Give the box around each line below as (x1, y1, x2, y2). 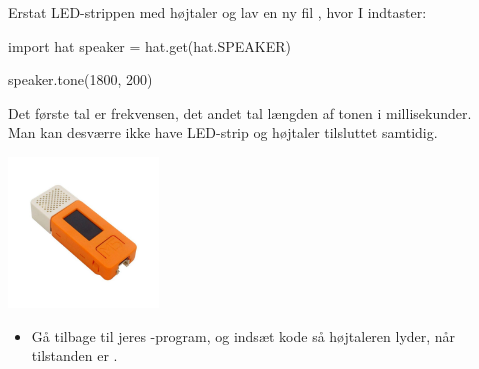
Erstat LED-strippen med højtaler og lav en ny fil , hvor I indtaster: (8, 2, 427, 22)
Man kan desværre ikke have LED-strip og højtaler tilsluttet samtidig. (8, 122, 438, 143)
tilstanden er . (31, 345, 118, 366)
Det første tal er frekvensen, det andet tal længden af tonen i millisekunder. (8, 102, 472, 123)
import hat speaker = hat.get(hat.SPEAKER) (8, 35, 291, 56)
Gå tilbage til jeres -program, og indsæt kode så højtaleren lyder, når (31, 325, 456, 346)
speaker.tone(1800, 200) (8, 69, 153, 90)
